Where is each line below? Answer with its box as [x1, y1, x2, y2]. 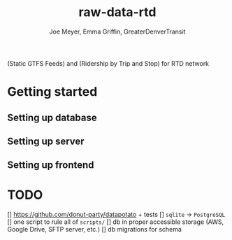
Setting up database [7, 111, 98, 123]
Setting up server [7, 135, 85, 147]
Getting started [7, 84, 98, 100]
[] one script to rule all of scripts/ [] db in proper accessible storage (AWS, [7, 218, 224, 226]
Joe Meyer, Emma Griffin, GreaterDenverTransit [49, 27, 186, 36]
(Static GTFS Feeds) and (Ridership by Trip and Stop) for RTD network [7, 59, 210, 67]
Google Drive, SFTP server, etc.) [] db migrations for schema [7, 225, 182, 234]
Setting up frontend [7, 159, 94, 171]
